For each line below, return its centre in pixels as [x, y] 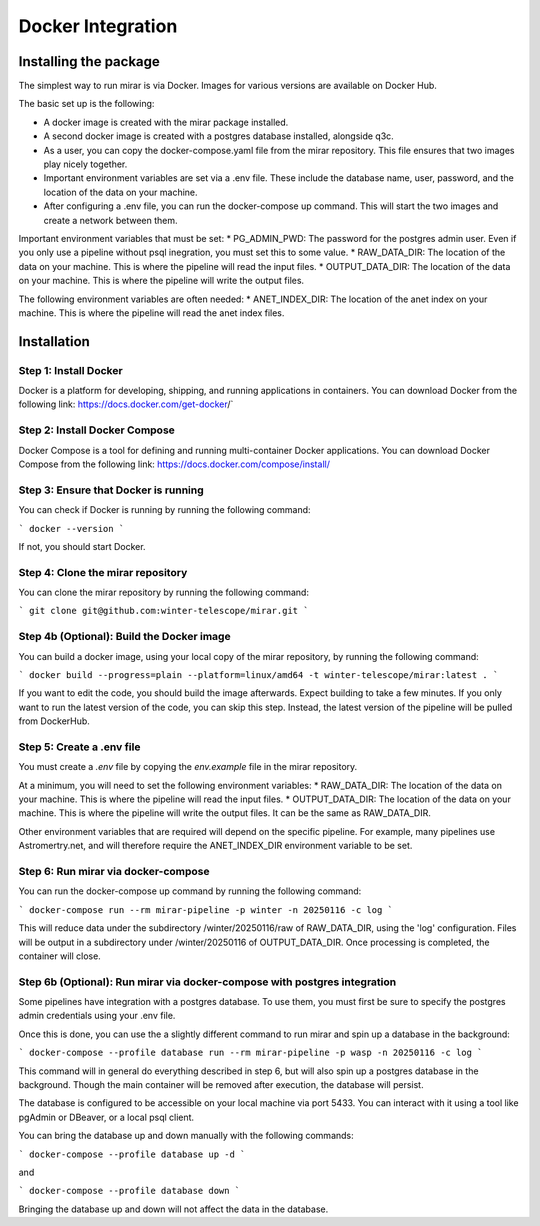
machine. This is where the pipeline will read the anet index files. [151, 312]
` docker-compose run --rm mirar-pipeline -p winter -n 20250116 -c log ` [206, 909]
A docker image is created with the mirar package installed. [166, 122]
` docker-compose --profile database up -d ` [132, 1154]
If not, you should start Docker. [82, 546]
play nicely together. [85, 164]
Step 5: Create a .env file [79, 747]
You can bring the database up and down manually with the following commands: [186, 1136]
